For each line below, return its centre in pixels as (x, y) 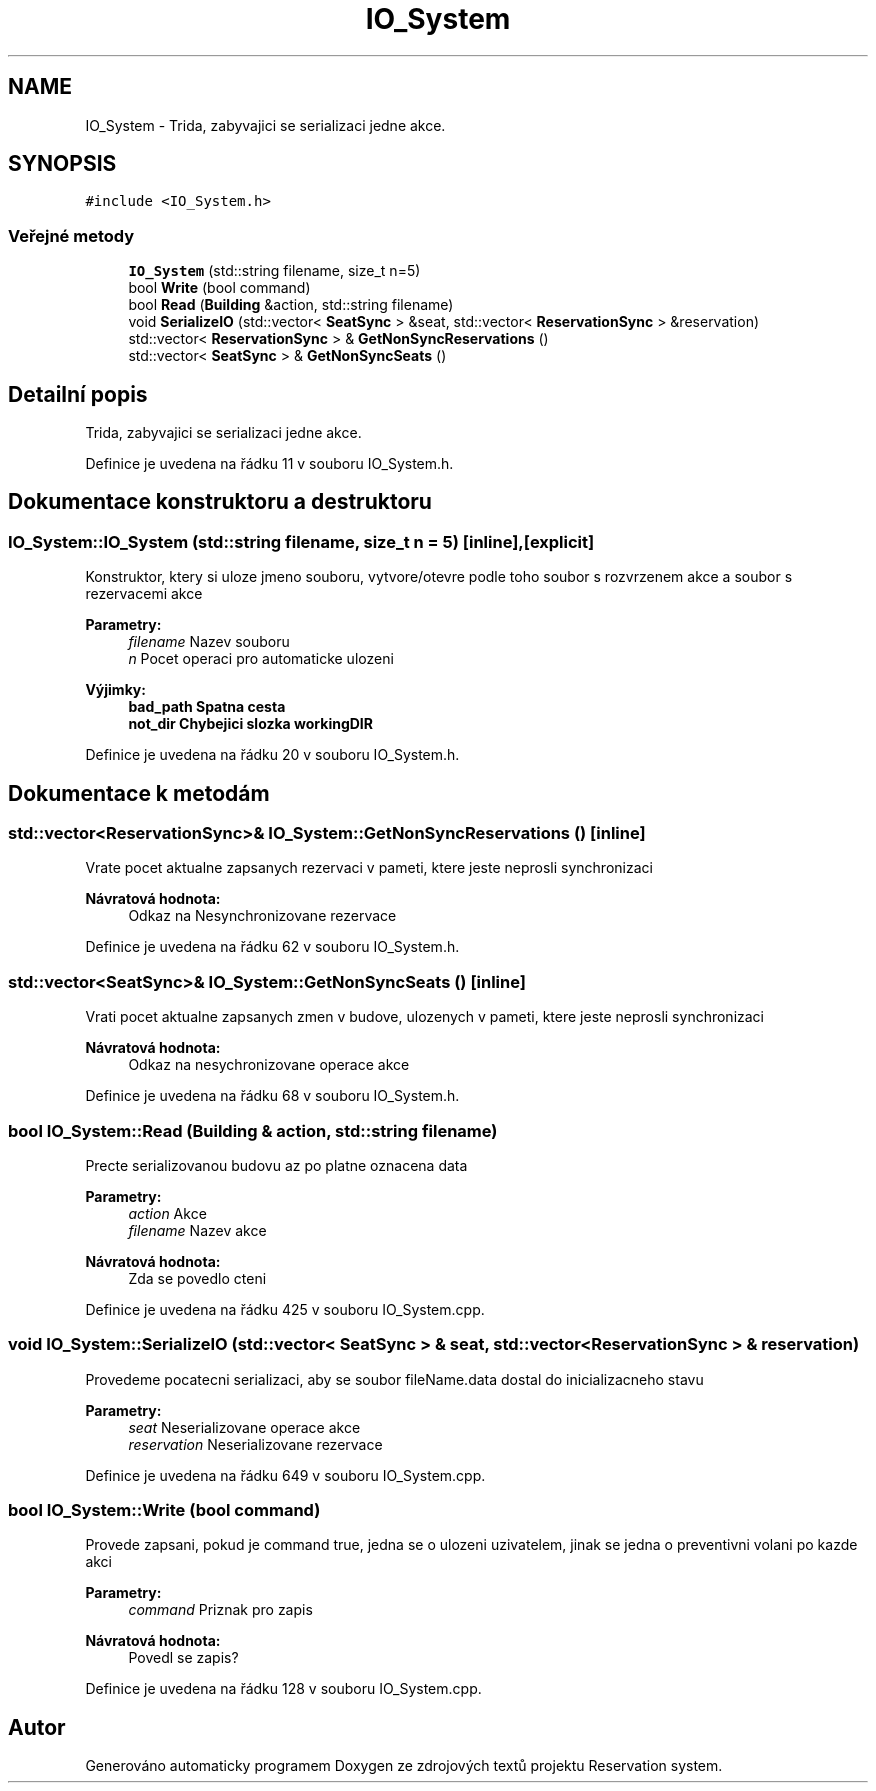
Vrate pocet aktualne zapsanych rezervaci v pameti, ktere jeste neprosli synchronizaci (369, 868)
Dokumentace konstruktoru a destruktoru (220, 502)
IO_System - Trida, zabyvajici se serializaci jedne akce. (265, 125)
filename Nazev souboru (209, 642)
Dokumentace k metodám (139, 793)
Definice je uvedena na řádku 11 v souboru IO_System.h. (269, 464)
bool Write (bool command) (219, 288)
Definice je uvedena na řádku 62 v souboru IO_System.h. (272, 947)
